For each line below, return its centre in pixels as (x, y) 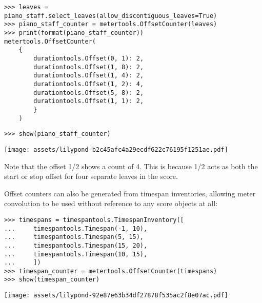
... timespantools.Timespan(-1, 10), (76, 228)
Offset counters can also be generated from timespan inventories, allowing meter (130, 193)
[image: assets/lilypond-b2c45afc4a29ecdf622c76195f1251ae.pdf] (116, 149)
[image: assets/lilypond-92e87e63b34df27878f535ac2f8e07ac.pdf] (116, 296)
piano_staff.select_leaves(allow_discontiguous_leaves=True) (111, 16)
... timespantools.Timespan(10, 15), (76, 254)
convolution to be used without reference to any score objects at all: (111, 203)
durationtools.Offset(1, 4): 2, (89, 76)
